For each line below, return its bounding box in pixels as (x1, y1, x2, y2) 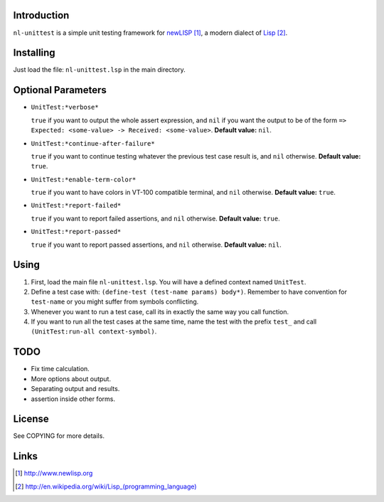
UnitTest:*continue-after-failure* (31, 139, 156, 147)
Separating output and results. (31, 385, 120, 393)
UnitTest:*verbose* (31, 103, 99, 112)
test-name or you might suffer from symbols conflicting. (31, 297, 199, 306)
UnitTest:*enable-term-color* (31, 175, 137, 183)
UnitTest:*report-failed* (31, 201, 122, 210)
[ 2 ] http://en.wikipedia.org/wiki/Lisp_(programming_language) (15, 482, 197, 491)
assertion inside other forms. (31, 395, 115, 403)
